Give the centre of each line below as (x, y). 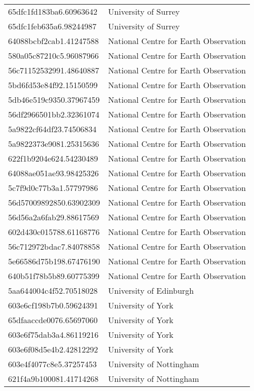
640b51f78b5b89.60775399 (54, 276)
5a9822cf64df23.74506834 (52, 129)
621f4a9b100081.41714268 (53, 379)
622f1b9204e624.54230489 (53, 158)
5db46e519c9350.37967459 (54, 100)
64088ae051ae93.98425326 (53, 173)
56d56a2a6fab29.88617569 (54, 217)
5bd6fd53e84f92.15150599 (53, 85)
